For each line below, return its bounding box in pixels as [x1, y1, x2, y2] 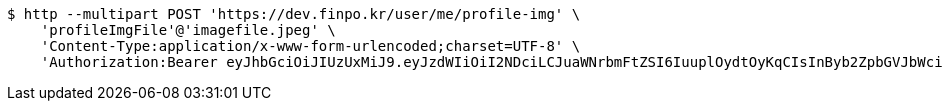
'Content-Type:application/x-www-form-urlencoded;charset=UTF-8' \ [40, 38, 581, 54]
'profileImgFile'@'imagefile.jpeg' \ [40, 22, 336, 38]
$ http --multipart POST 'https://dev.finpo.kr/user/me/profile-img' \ [7, 6, 581, 22]
